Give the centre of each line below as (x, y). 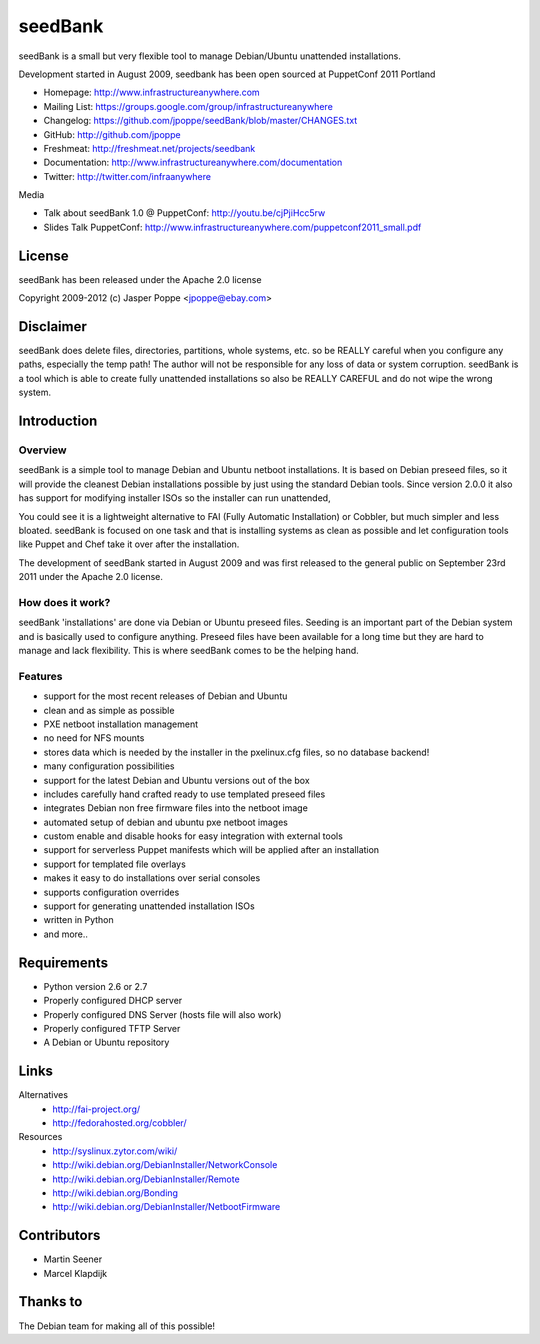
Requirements (63, 962)
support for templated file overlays (115, 864)
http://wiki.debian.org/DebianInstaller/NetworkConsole (165, 1165)
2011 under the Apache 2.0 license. (91, 577)
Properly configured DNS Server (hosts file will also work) (162, 1014)
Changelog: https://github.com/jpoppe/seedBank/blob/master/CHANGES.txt (200, 121)
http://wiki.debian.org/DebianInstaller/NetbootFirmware (166, 1207)
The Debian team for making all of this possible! (116, 1326)
